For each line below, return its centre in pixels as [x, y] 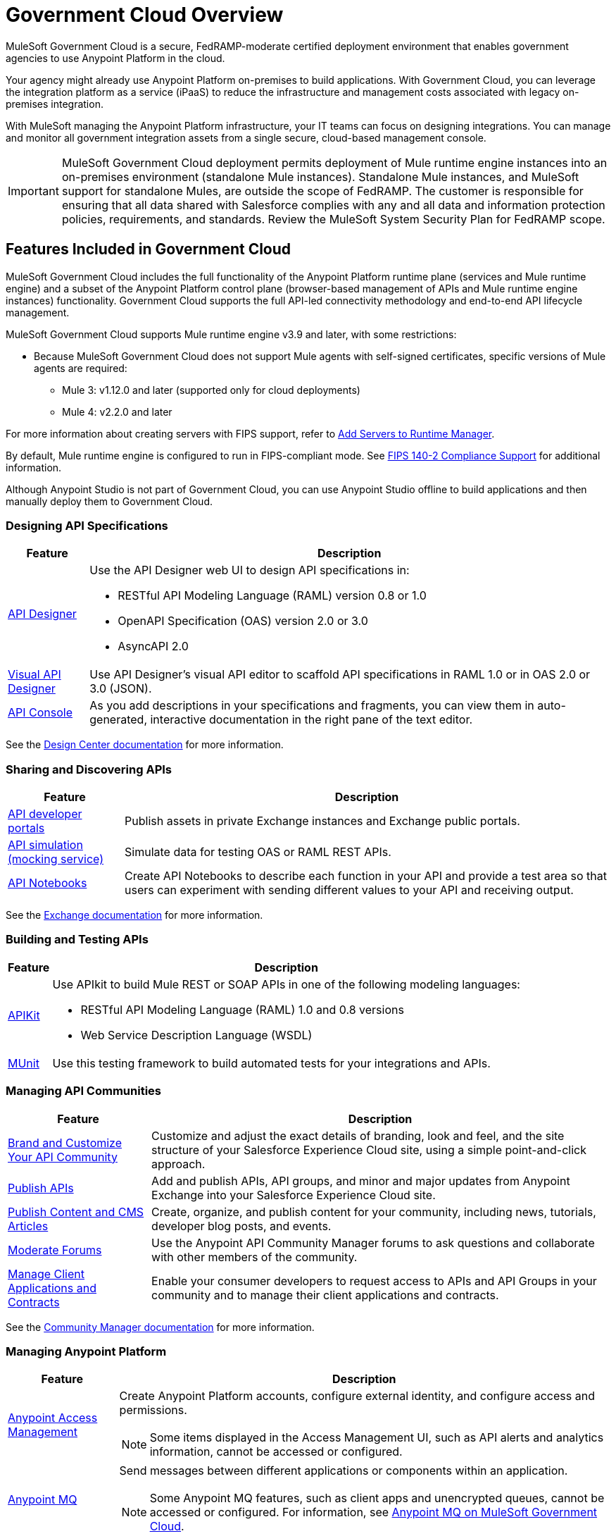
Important [33, 191]
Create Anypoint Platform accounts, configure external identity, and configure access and [357, 1396]
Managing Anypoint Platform [86, 1351]
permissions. [153, 1410]
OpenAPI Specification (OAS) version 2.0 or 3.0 [243, 621]
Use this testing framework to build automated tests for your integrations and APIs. [271, 1063]
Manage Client [46, 1274]
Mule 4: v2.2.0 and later [117, 411]
